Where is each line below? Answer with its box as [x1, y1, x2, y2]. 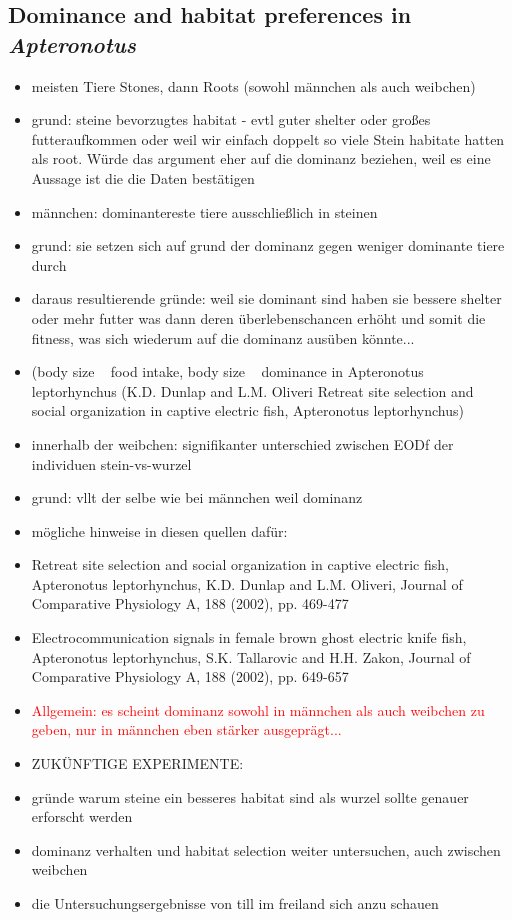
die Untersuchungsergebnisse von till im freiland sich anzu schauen [31, 893, 439, 913]
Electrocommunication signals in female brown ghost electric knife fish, [31, 627, 467, 648]
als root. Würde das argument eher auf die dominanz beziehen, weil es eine [31, 148, 491, 169]
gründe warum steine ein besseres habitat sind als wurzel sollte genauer [31, 786, 469, 807]
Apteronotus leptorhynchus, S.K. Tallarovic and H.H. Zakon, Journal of [31, 646, 471, 667]
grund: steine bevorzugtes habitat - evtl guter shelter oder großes [31, 109, 431, 130]
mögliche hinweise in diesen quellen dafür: [31, 520, 288, 541]
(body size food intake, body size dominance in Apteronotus [31, 361, 424, 382]
